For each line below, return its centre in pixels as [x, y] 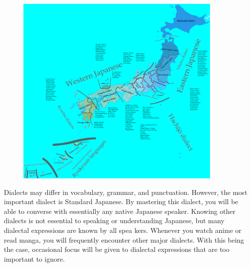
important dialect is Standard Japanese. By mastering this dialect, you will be [121, 201]
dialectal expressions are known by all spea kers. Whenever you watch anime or [123, 230]
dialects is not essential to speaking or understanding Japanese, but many [114, 220]
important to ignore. [34, 258]
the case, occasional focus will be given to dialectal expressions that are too [117, 249]
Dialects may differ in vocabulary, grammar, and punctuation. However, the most [126, 192]
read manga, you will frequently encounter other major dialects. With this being [124, 239]
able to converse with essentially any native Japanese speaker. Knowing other [120, 211]
